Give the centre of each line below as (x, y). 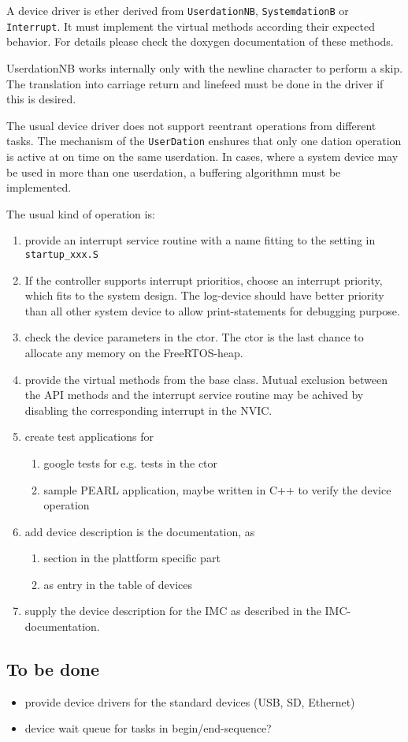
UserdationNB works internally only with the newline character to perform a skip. (205, 67)
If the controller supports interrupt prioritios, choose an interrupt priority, (204, 280)
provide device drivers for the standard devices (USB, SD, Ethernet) (190, 701)
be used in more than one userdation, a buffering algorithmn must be (174, 172)
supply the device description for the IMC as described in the (173, 611)
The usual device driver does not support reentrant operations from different (191, 125)
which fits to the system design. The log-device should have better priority (204, 295)
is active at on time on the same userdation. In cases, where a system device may (202, 156)
